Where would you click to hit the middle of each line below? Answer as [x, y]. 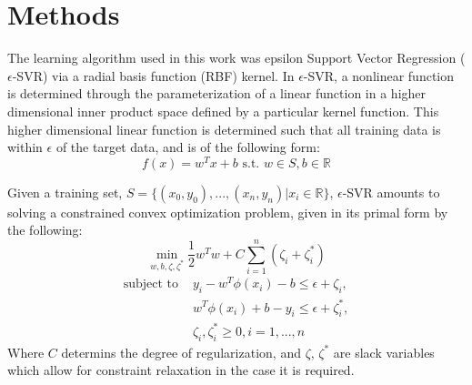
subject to [151, 284]
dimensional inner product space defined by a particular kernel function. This [223, 111]
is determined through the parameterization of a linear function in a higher [217, 93]
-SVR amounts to [391, 192]
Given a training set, [65, 192]
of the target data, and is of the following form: [188, 147]
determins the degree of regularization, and [181, 352]
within [25, 147]
